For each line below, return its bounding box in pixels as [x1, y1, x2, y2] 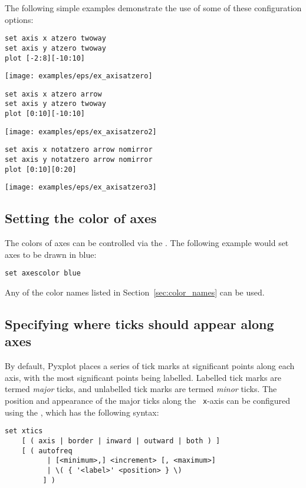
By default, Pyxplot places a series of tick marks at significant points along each [5, 360, 295, 372]
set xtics [5, 427, 43, 436]
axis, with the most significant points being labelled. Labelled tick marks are [5, 371, 281, 383]
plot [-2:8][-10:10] [5, 54, 85, 62]
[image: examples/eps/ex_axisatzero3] [5, 183, 157, 192]
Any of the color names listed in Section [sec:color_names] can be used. [5, 286, 265, 298]
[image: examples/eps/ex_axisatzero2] [5, 127, 157, 136]
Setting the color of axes [5, 209, 157, 227]
